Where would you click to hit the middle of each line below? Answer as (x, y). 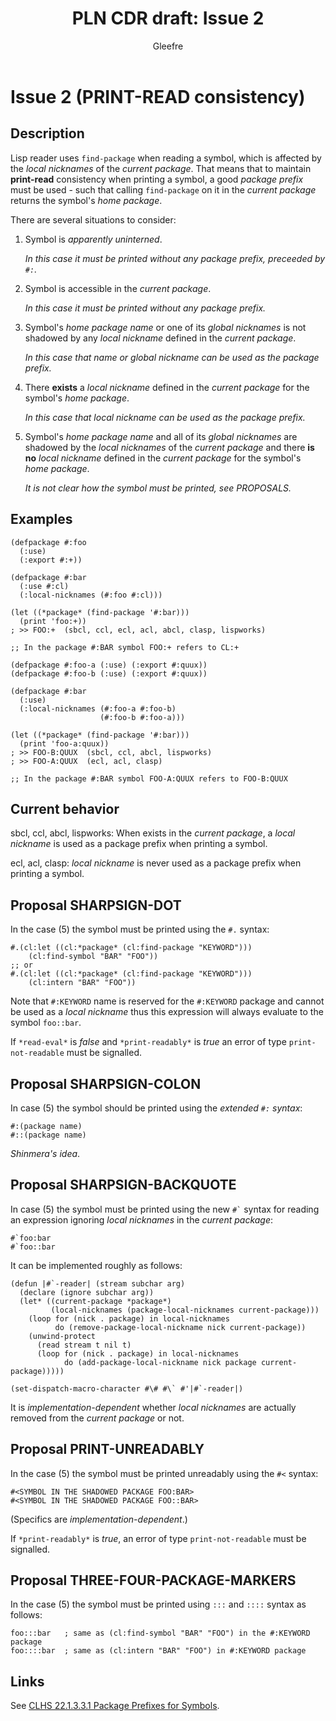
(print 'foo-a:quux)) (64, 743)
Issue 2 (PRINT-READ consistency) (158, 96)
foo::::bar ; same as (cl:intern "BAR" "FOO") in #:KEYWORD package (158, 1651)
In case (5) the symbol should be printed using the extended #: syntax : (156, 1108)
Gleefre (168, 46)
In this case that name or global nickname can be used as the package (172, 357)
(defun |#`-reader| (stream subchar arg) (98, 1283)
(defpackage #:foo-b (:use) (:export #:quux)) (109, 673)
